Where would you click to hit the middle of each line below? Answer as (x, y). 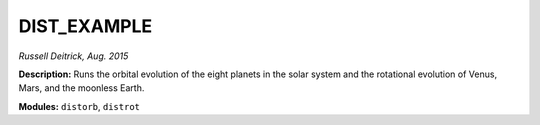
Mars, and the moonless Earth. (81, 88)
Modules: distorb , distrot (79, 106)
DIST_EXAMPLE (85, 26)
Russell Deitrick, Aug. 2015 (73, 56)
